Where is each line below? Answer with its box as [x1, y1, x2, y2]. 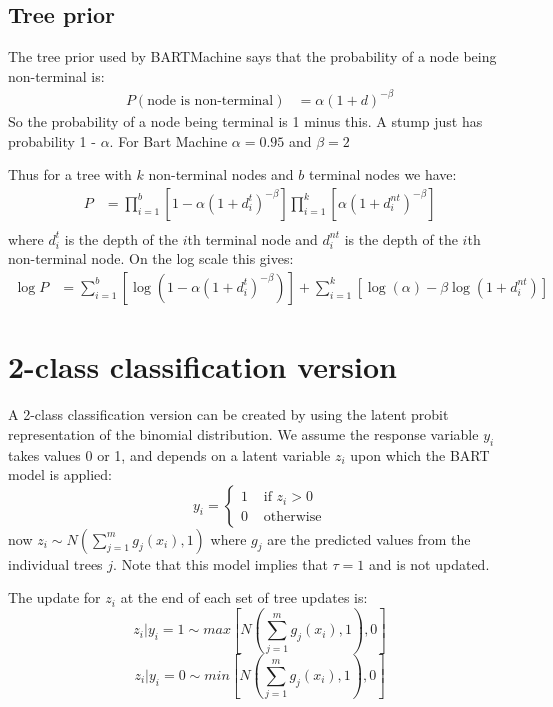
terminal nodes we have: [308, 164, 457, 185]
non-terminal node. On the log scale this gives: [8, 248, 294, 269]
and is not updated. [369, 553, 490, 574]
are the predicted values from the [267, 528, 471, 549]
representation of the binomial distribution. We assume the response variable [8, 423, 479, 444]
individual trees [8, 553, 103, 574]
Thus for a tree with [8, 164, 132, 185]
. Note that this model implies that [113, 553, 328, 574]
